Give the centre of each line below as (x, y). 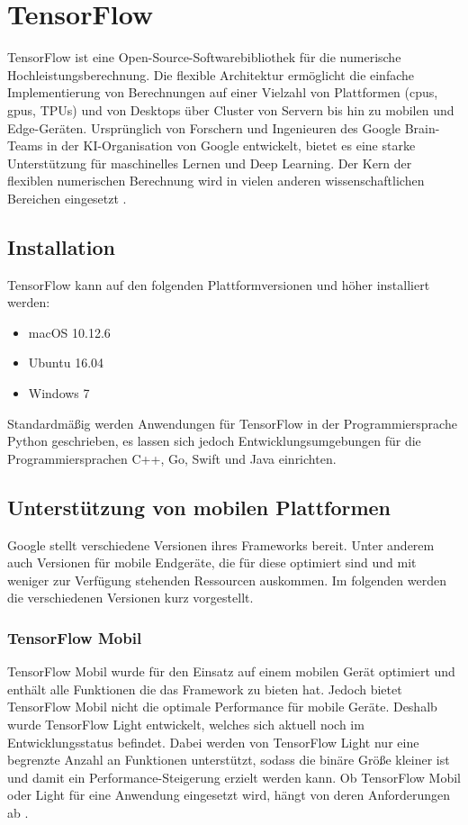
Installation (61, 246)
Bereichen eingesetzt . (67, 198)
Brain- (422, 127)
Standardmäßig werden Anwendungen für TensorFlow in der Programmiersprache (232, 423)
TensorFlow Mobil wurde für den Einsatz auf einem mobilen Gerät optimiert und (231, 671)
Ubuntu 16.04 (66, 363)
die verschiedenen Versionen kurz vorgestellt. (130, 598)
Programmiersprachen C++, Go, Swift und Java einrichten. (172, 458)
